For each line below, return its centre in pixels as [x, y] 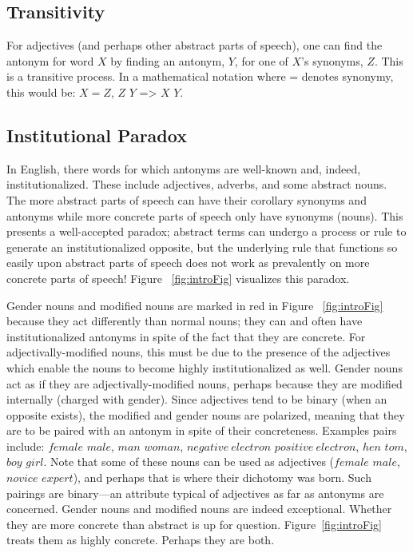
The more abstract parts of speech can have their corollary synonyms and [187, 199]
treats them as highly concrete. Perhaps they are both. [141, 540]
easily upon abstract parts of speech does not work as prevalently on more [188, 263]
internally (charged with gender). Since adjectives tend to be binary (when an [197, 399]
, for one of [261, 60]
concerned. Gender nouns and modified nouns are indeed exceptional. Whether [199, 509]
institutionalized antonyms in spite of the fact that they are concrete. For [186, 336]
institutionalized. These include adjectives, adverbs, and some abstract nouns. [197, 184]
